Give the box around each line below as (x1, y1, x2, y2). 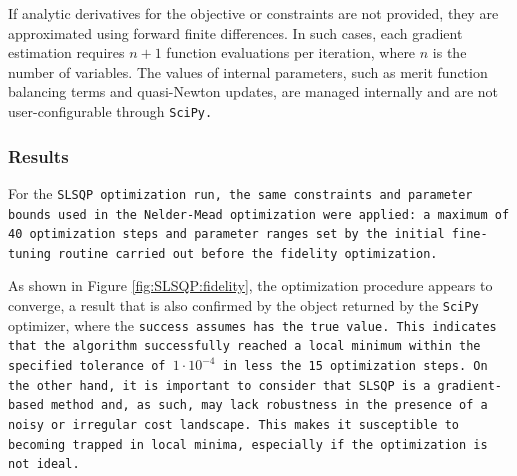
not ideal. (8, 457, 80, 472)
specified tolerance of (8, 359, 166, 374)
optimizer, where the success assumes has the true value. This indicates (8, 314, 497, 335)
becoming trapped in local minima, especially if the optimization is (8, 437, 488, 452)
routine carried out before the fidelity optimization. (58, 246, 438, 261)
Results (8, 143, 69, 168)
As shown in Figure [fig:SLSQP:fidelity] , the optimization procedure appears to (8, 275, 493, 296)
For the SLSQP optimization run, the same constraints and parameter (8, 182, 473, 203)
